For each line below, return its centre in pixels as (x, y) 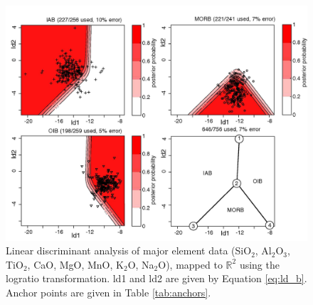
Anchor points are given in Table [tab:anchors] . (108, 292)
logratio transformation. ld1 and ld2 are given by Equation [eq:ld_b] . (156, 278)
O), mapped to (190, 264)
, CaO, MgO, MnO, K (75, 264)
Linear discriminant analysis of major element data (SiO (129, 250)
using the (259, 264)
